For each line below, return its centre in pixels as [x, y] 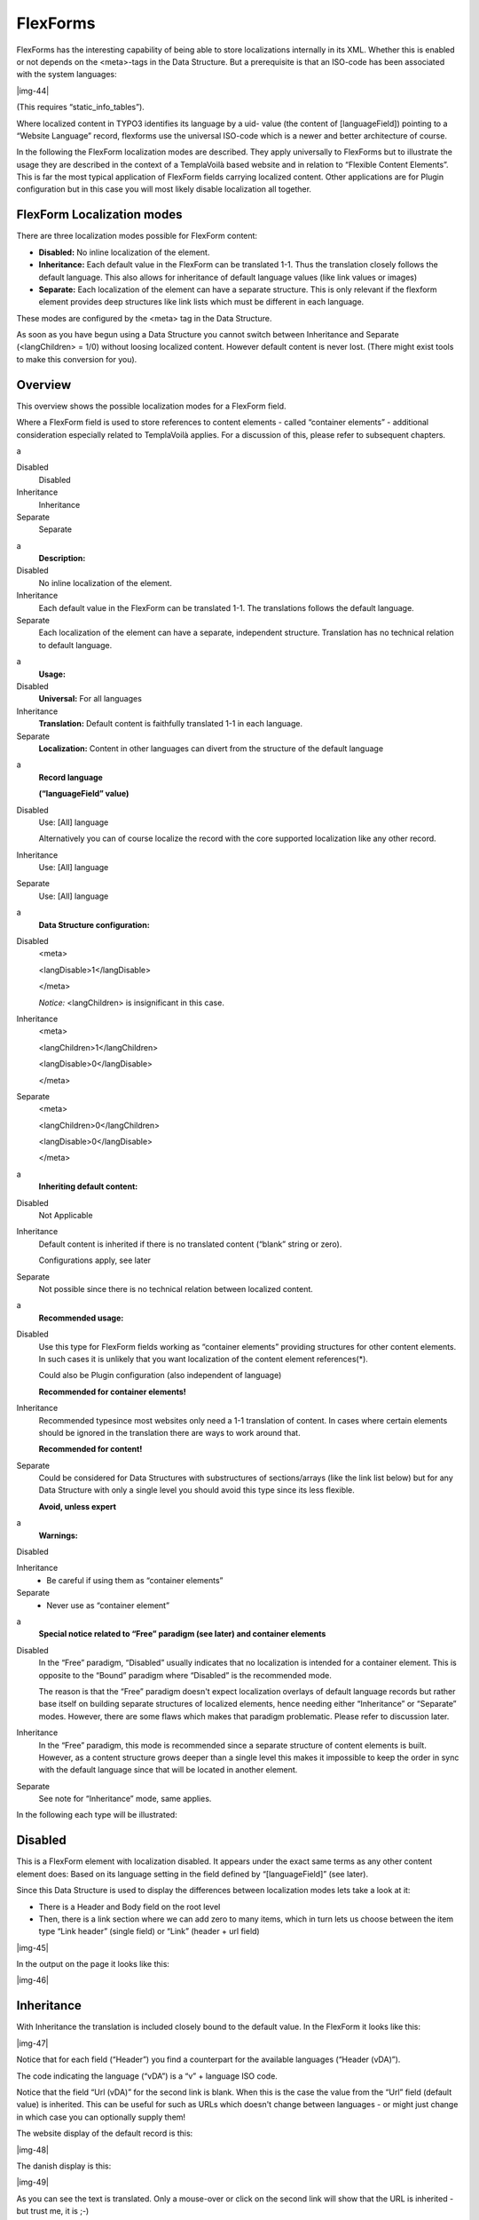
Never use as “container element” [108, 1605]
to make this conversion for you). [77, 359]
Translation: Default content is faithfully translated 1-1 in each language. [171, 724]
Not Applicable [66, 1216]
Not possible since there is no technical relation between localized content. [176, 1289]
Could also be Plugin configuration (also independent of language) [160, 1376]
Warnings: [59, 1535]
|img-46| [32, 1980]
